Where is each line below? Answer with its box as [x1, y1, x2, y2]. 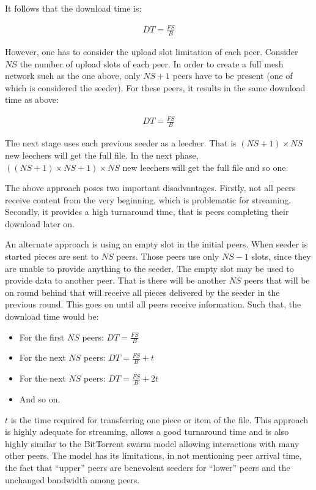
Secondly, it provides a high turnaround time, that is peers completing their [5, 205, 289, 218]
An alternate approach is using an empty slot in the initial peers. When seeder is [5, 238, 308, 251]
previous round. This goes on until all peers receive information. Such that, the [5, 298, 301, 311]
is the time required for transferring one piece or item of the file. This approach [10, 413, 308, 426]
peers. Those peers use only [116, 250, 219, 263]
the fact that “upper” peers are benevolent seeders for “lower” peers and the [5, 461, 290, 474]
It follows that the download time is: [5, 2, 142, 14]
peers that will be [244, 274, 310, 287]
